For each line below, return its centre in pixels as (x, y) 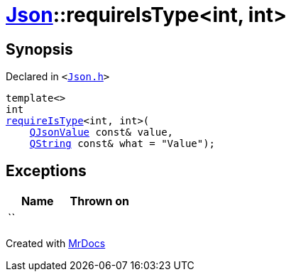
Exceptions (46, 170)
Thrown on (99, 201)
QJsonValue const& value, (101, 132)
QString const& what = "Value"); (122, 144)
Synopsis (39, 49)
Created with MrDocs (56, 244)
